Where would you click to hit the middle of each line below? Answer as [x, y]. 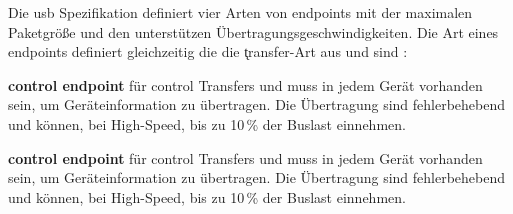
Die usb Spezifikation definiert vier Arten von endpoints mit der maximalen [240, 12]
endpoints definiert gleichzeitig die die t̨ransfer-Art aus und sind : [208, 51]
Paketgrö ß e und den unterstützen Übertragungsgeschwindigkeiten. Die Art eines [253, 31]
